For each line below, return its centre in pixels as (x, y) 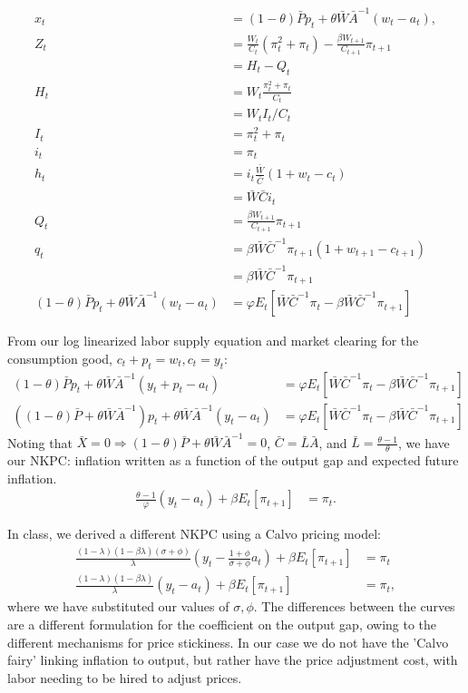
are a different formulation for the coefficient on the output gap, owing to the (222, 625)
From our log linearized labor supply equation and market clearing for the (213, 341)
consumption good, (60, 358)
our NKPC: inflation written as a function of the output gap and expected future (233, 460)
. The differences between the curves (354, 606)
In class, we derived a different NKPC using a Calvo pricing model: (194, 534)
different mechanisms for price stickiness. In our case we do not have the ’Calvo (228, 642)
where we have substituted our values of (118, 606)
